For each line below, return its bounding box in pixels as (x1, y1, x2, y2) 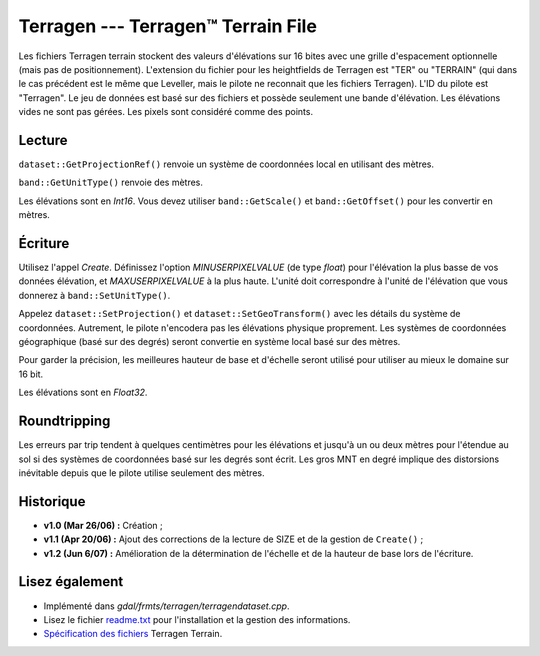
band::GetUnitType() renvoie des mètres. (18, 176, 204, 189)
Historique (18, 493, 86, 510)
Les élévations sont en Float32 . (18, 386, 148, 399)
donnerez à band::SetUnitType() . (18, 289, 171, 301)
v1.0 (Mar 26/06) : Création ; (43, 519, 164, 531)
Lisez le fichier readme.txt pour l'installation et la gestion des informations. (43, 613, 351, 625)
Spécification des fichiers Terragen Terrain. (43, 628, 223, 640)
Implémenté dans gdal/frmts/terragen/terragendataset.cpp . (43, 600, 290, 612)
